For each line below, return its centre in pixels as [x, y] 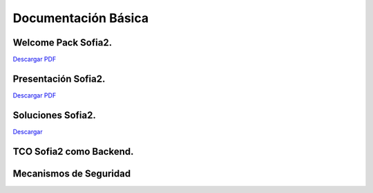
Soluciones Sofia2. [54, 115]
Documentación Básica [80, 18]
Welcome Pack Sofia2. [63, 43]
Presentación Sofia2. [59, 79]
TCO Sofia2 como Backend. [73, 151]
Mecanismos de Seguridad [72, 173]
